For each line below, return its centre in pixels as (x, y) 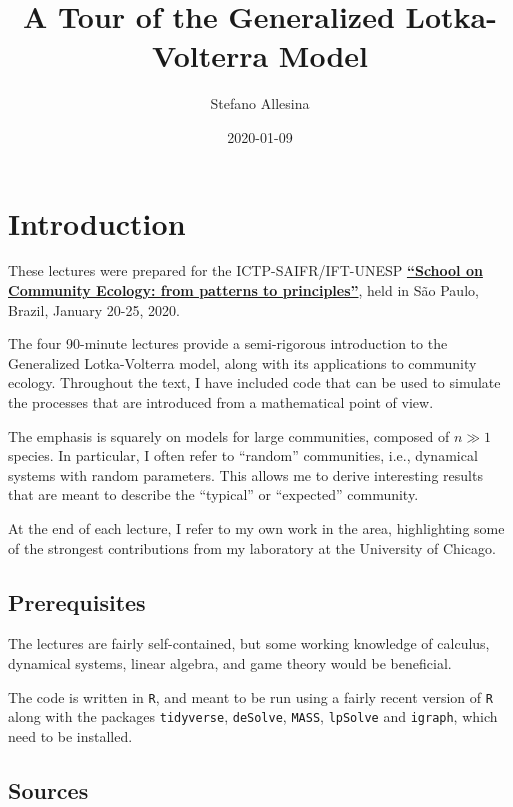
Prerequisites (77, 601)
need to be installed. (70, 735)
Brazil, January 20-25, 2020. (94, 309)
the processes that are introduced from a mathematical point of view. (221, 402)
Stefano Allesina (260, 103)
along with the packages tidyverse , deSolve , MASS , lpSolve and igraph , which (253, 716)
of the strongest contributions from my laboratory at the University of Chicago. (252, 547)
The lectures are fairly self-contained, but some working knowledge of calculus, (249, 643)
